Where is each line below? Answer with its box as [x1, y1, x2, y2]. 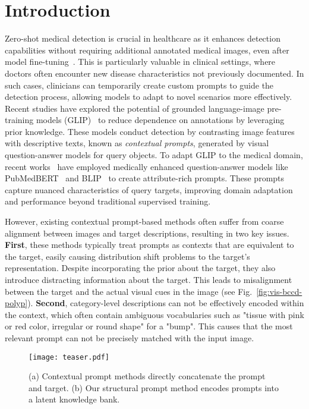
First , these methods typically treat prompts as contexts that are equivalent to [5, 238, 294, 251]
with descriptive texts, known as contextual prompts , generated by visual [5, 137, 269, 149]
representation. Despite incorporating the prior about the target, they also [5, 262, 276, 274]
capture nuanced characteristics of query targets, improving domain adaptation [5, 183, 293, 196]
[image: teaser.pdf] [29, 353, 110, 361]
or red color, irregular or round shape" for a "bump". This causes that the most [5, 320, 293, 332]
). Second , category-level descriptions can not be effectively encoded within [27, 297, 304, 309]
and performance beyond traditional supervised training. [5, 195, 211, 207]
